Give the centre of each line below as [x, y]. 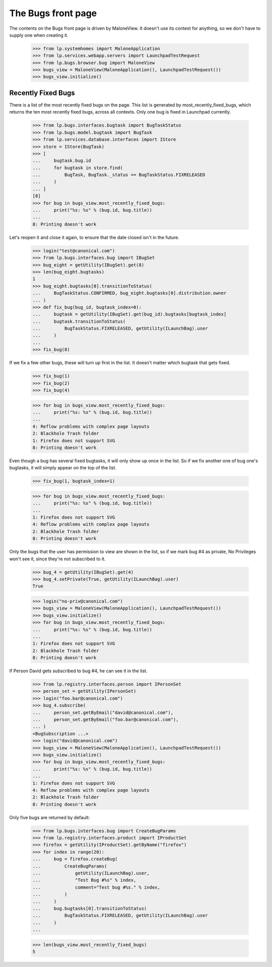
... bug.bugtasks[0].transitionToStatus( [90, 908]
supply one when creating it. [39, 35]
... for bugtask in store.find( [78, 168]
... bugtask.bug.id [62, 161]
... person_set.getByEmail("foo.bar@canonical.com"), [106, 719]
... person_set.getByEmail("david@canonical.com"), [103, 712]
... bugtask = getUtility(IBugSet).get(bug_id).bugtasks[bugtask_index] [129, 314]
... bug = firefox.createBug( [75, 859]
